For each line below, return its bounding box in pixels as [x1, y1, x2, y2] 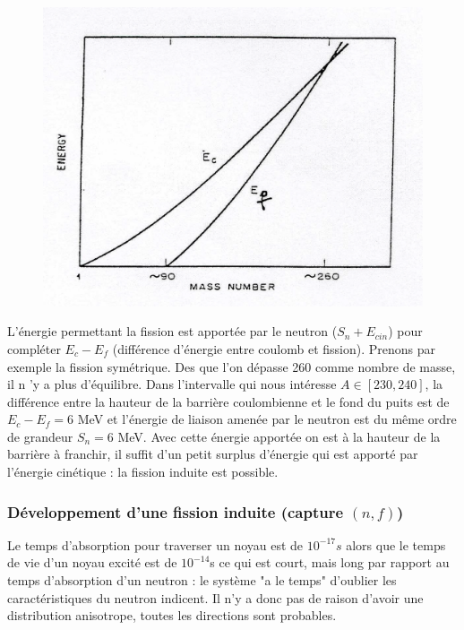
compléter [7, 339, 61, 358]
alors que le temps [346, 535, 446, 554]
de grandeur [7, 427, 73, 445]
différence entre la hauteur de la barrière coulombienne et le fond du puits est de [7, 392, 450, 410]
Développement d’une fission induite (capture [7, 500, 344, 522]
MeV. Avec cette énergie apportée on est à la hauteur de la [117, 427, 441, 445]
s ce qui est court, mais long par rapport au [210, 553, 450, 572]
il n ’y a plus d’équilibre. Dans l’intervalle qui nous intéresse [7, 375, 337, 393]
